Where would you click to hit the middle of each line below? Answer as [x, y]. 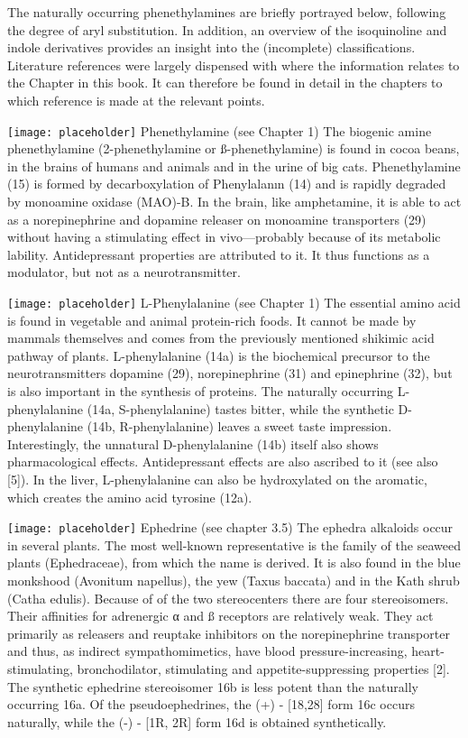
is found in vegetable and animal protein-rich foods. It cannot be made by [212, 320]
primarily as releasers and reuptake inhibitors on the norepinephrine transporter [229, 633]
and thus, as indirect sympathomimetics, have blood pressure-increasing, [207, 651]
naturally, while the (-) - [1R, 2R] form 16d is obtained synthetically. [197, 721]
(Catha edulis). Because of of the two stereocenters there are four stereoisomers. [228, 598]
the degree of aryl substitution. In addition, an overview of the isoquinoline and [227, 29]
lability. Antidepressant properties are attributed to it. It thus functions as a [219, 254]
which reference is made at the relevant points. [136, 100]
